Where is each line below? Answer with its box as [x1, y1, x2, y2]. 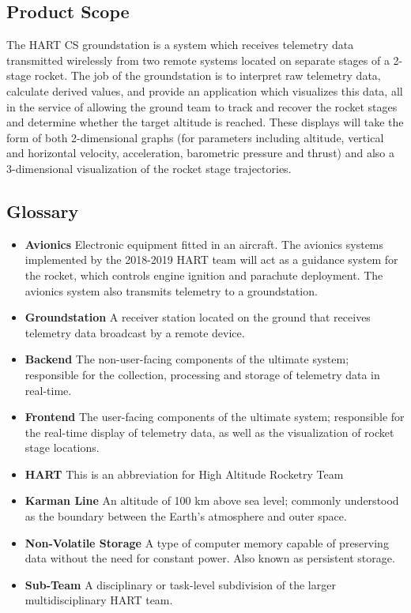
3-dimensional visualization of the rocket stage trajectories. [6, 160, 292, 176]
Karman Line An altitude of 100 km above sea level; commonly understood [25, 492, 399, 509]
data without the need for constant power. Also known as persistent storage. [25, 550, 395, 566]
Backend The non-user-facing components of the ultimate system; [25, 351, 349, 367]
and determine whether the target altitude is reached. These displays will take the [6, 114, 404, 130]
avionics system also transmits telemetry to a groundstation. [25, 282, 318, 299]
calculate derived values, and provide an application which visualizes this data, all [6, 82, 403, 99]
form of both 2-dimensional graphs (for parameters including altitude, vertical [6, 129, 384, 145]
